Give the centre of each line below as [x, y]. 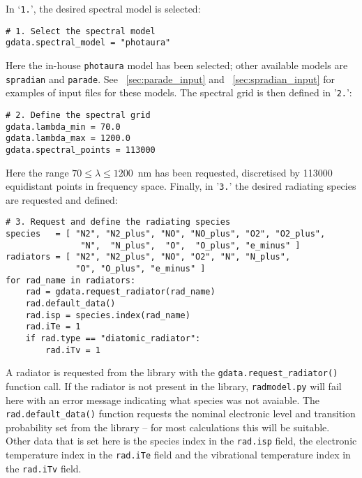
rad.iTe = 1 [53, 327]
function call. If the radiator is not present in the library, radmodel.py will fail [174, 386]
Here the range [37, 172]
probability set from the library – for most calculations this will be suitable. [168, 427]
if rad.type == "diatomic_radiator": [113, 338]
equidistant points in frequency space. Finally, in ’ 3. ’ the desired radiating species [181, 186]
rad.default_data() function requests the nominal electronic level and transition [181, 413]
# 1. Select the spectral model [81, 31]
